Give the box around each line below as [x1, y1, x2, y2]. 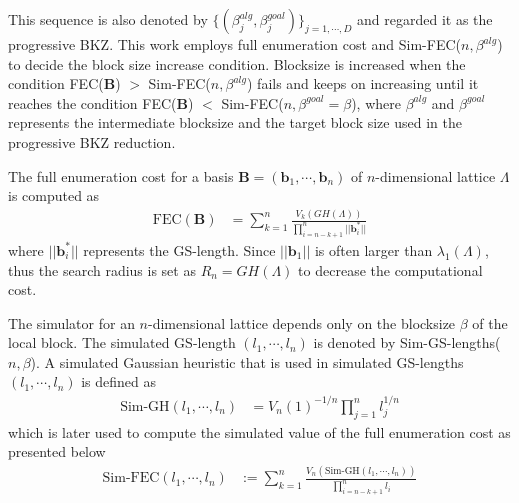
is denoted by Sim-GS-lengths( [313, 332, 501, 353]
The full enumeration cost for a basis [8, 165, 234, 186]
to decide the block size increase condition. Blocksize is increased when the [8, 53, 466, 74]
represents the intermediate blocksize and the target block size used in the [8, 112, 462, 133]
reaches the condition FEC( [8, 92, 177, 113]
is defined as [81, 371, 157, 392]
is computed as [8, 185, 100, 206]
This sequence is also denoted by [8, 9, 208, 29]
